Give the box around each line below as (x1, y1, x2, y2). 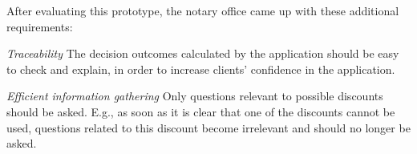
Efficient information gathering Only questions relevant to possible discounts (6, 87, 383, 104)
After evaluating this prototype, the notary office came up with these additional (6, 2, 399, 18)
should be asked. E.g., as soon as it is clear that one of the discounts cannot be (6, 103, 395, 120)
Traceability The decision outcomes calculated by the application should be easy (6, 45, 399, 62)
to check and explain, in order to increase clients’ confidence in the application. (6, 60, 395, 77)
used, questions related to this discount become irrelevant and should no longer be (6, 119, 411, 136)
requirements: (6, 18, 73, 34)
